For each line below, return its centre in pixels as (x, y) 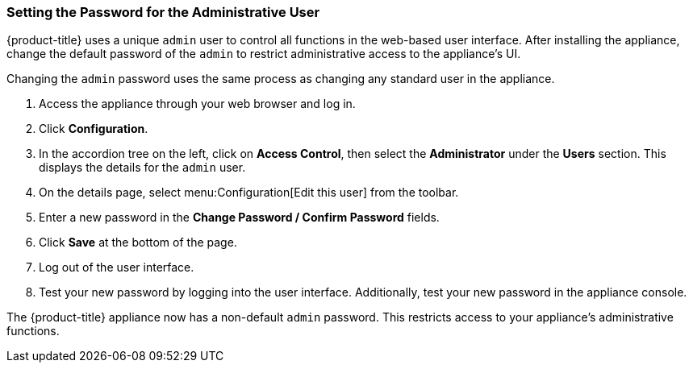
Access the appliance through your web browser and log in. (197, 104)
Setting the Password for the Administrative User (163, 12)
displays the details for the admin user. (142, 168)
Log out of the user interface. (117, 267)
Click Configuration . (94, 129)
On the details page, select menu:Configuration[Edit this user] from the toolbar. (249, 193)
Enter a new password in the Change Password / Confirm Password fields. (239, 218)
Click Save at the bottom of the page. (138, 243)
